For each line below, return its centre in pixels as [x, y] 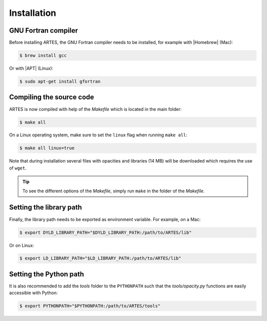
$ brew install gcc [43, 55]
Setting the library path [45, 207]
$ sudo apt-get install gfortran [60, 81]
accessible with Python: [33, 293]
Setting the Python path [46, 274]
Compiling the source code [52, 97]
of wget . [18, 168]
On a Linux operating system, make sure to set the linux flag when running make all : [98, 135]
